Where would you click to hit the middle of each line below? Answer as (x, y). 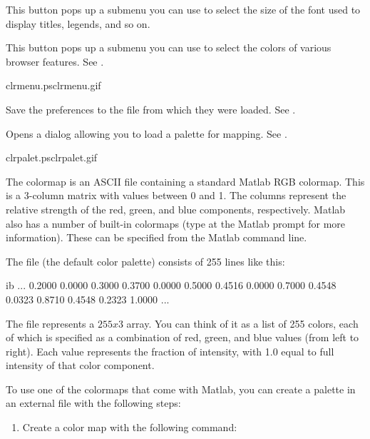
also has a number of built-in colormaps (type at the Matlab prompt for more (176, 223)
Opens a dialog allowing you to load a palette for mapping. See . (147, 133)
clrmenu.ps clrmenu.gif (53, 85)
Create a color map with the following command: (130, 427)
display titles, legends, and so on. (78, 23)
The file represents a (50, 323)
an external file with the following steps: (93, 403)
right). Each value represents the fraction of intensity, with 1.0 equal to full (170, 351)
